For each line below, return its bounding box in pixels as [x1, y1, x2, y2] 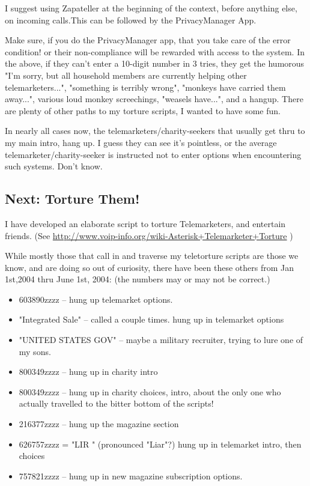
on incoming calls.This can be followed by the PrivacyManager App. [5, 13, 257, 26]
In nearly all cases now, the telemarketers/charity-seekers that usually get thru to [5, 124, 305, 137]
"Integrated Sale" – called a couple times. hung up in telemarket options [19, 313, 284, 326]
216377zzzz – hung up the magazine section [19, 418, 179, 430]
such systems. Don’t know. [5, 160, 103, 172]
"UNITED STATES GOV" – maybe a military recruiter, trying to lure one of [19, 333, 303, 346]
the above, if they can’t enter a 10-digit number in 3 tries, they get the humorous [5, 57, 305, 70]
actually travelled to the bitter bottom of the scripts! [19, 397, 214, 410]
